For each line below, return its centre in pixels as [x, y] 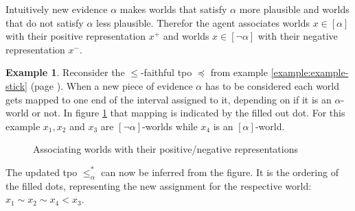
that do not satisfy [45, 22]
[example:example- [310, 72]
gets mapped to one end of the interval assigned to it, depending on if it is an [169, 99]
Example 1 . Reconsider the [65, 72]
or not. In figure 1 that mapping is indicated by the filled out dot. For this [188, 113]
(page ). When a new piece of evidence [112, 85]
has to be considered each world [272, 85]
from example [239, 72]
